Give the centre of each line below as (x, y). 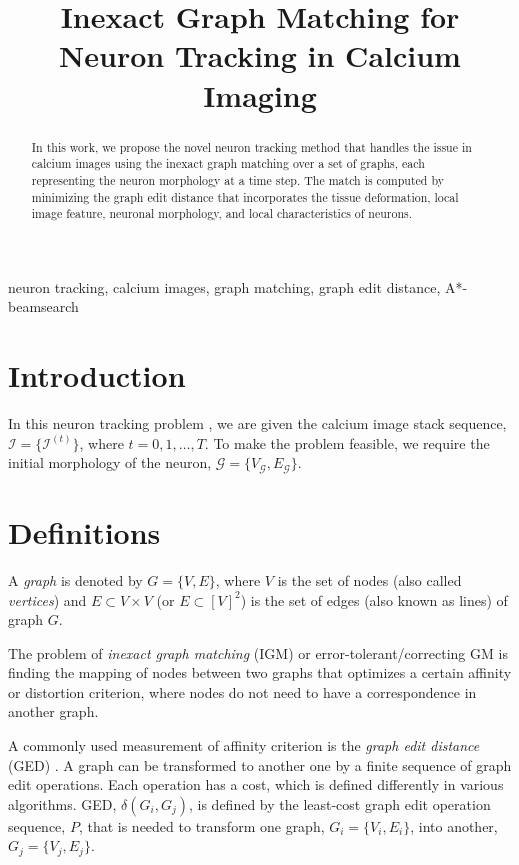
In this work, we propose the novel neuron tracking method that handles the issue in (251, 146)
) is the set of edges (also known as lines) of (374, 599)
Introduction (97, 375)
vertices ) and (47, 599)
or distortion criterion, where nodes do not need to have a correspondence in (242, 691)
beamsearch (43, 306)
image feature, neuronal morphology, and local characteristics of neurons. (222, 213)
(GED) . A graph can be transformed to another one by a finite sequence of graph (260, 764)
